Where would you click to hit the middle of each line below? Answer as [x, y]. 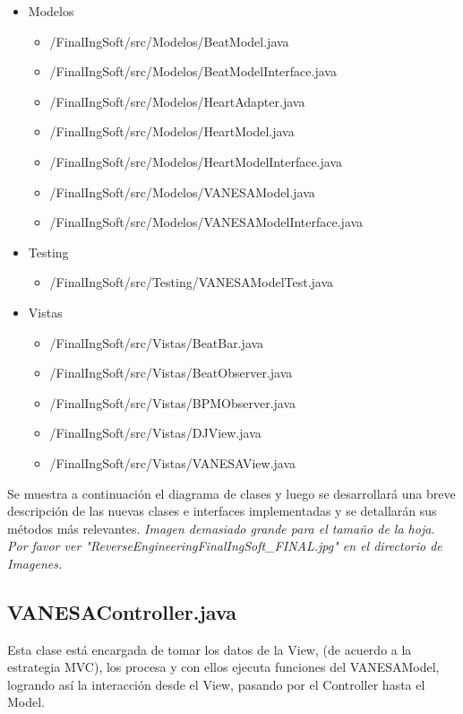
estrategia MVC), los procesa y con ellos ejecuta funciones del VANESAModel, [223, 667]
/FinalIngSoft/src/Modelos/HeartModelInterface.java [196, 161]
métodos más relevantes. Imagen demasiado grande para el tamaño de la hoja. [221, 528]
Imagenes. [35, 563]
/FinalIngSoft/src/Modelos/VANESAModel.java [182, 192]
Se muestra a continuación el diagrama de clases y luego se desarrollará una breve [231, 493]
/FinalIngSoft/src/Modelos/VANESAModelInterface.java [206, 222]
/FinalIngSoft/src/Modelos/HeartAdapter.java [177, 101]
